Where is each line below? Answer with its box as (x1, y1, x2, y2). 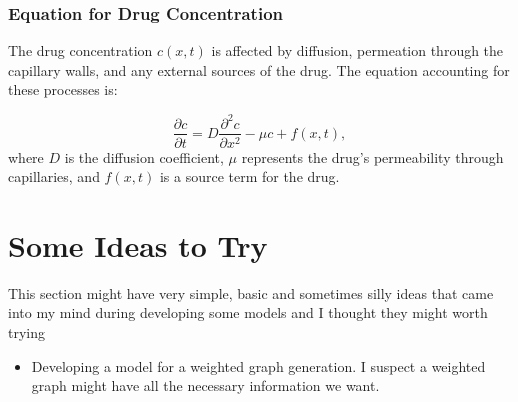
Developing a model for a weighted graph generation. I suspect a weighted (31, 355, 486, 376)
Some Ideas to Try (8, 224, 268, 265)
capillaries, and (8, 166, 100, 187)
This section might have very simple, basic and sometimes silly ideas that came (8, 282, 494, 303)
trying (8, 322, 46, 343)
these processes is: (8, 79, 118, 100)
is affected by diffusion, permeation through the (211, 40, 504, 61)
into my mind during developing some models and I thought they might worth (8, 302, 488, 323)
